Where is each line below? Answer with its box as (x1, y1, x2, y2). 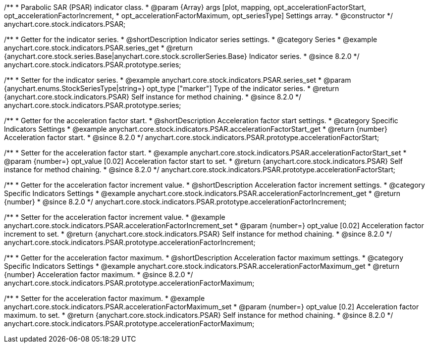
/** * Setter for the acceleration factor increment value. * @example (4, 213, 225, 221)
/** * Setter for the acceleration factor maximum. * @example (4, 294, 205, 302)
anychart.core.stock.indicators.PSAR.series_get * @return (4, 44, 193, 52)
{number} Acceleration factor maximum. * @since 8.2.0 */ (4, 270, 193, 279)
